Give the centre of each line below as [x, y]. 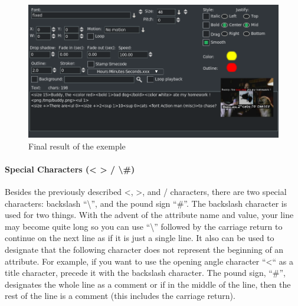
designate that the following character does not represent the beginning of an [144, 249]
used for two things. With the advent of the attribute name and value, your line [149, 215]
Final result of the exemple [77, 146]
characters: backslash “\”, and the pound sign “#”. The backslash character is [146, 203]
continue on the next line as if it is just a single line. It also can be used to [140, 238]
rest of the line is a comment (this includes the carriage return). [120, 296]
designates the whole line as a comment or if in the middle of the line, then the [148, 284]
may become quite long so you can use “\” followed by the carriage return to [144, 226]
